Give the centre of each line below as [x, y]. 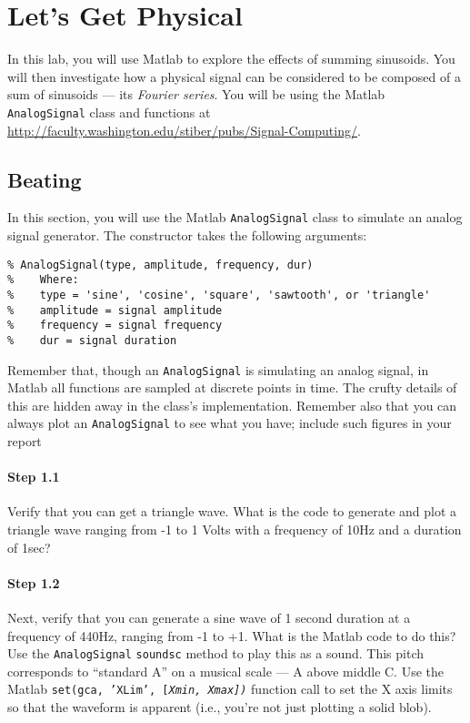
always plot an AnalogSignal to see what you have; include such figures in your [230, 423]
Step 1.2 [34, 582]
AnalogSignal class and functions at [109, 112]
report [25, 441]
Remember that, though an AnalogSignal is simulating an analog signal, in [218, 369]
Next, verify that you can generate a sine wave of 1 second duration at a [209, 618]
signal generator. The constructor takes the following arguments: [187, 235]
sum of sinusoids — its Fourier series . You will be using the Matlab [196, 94]
